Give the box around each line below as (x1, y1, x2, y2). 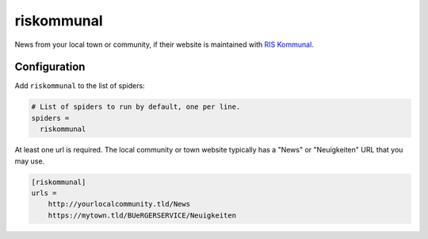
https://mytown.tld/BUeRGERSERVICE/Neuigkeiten (48, 210, 237, 220)
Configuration (14, 60, 86, 74)
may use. (14, 156, 45, 166)
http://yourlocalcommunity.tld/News (48, 199, 190, 209)
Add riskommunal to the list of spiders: (14, 81, 146, 91)
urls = (31, 188, 57, 198)
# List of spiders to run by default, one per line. (31, 102, 241, 111)
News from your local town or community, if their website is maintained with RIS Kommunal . (14, 40, 315, 49)
